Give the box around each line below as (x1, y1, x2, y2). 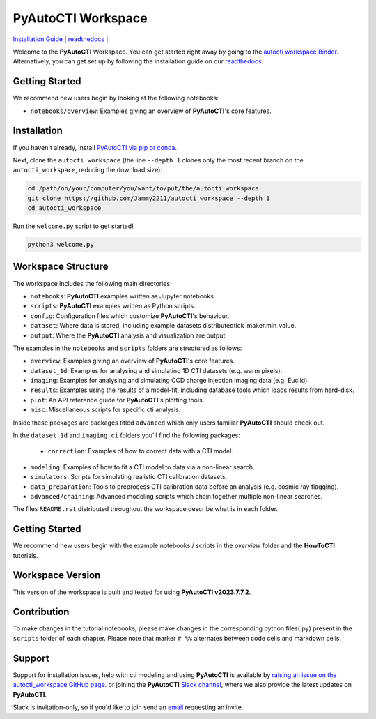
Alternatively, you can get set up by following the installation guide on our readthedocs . (13, 57, 264, 66)
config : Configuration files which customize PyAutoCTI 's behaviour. (30, 311, 230, 320)
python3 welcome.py (27, 241, 94, 249)
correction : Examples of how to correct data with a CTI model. (47, 447, 233, 455)
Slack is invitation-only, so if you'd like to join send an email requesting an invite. (13, 703, 244, 711)
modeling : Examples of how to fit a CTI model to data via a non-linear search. (30, 462, 255, 471)
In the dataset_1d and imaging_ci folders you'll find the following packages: (13, 431, 240, 439)
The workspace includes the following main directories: (13, 279, 172, 287)
